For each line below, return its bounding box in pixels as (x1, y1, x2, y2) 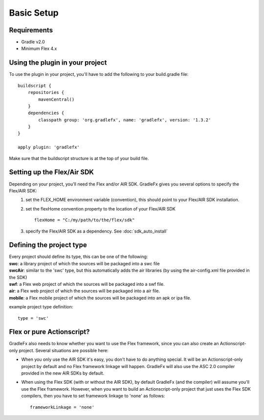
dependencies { (27, 110, 65, 116)
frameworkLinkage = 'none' (30, 404, 95, 410)
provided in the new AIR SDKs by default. (21, 370, 105, 376)
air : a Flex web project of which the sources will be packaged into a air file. (9, 288, 160, 294)
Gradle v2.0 (21, 39, 45, 45)
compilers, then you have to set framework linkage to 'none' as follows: (21, 393, 165, 399)
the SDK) (9, 274, 27, 280)
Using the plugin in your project (9, 59, 107, 67)
